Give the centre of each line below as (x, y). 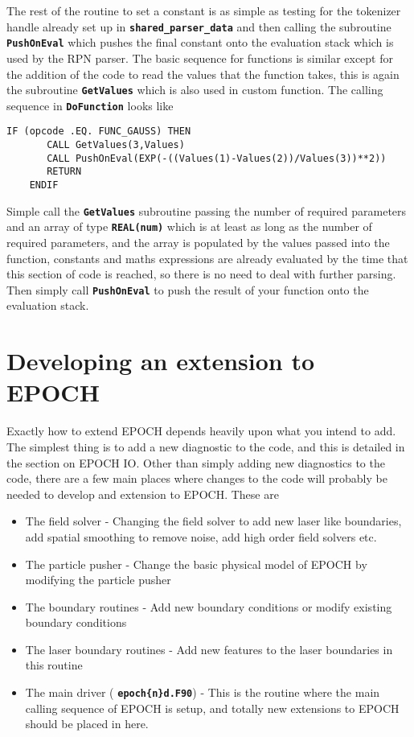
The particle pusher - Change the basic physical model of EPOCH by (196, 564)
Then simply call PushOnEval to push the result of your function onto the (188, 289)
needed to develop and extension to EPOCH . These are (143, 494)
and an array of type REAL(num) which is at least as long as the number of (189, 226)
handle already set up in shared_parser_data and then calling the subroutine (199, 26)
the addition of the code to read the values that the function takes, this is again (203, 74)
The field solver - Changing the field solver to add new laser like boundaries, (213, 521)
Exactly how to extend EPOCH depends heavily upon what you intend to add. (201, 431)
